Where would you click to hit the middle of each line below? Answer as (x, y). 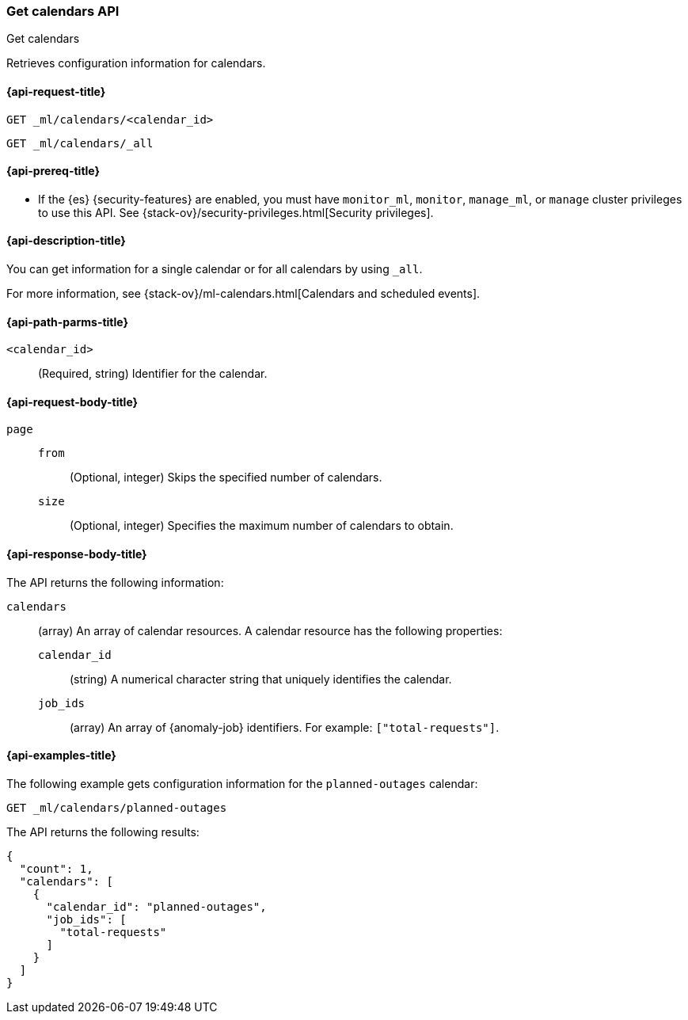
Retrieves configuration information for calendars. (136, 63)
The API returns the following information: (115, 582)
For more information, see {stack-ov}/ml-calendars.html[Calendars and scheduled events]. (243, 294)
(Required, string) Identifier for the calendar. (153, 374)
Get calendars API (63, 11)
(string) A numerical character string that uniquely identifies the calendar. (261, 679)
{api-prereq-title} (53, 171)
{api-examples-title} (61, 755)
